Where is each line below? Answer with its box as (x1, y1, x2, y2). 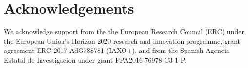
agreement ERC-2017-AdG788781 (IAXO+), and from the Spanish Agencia (4, 45, 229, 55)
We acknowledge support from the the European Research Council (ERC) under (4, 26, 244, 36)
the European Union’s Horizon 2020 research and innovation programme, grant (4, 35, 241, 46)
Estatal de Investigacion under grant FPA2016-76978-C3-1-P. (4, 54, 186, 65)
